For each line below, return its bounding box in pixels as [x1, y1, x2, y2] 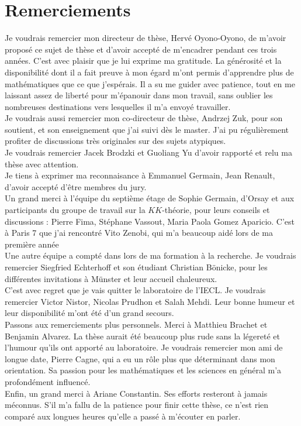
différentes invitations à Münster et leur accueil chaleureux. [5, 272, 217, 284]
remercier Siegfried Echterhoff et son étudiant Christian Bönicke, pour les [5, 261, 268, 273]
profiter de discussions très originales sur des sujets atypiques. [5, 135, 226, 147]
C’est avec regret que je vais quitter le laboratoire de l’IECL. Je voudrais [5, 284, 266, 296]
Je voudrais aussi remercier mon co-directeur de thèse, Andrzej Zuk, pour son [5, 112, 283, 124]
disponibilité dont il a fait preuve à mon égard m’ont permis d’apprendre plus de [5, 66, 294, 78]
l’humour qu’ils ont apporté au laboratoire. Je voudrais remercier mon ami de [5, 341, 283, 353]
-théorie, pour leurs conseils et [162, 204, 270, 216]
